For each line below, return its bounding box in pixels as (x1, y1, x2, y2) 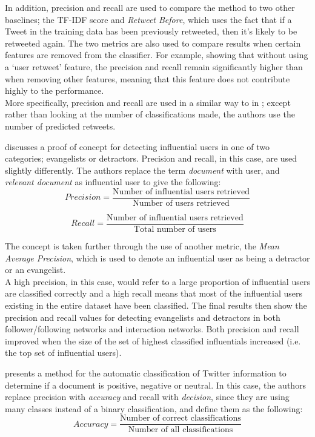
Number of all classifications (128, 425, 233, 435)
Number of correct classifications (120, 414, 241, 423)
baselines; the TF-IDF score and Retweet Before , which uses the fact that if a (5, 13, 292, 25)
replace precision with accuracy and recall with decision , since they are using (5, 390, 290, 403)
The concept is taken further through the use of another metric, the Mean (5, 240, 279, 252)
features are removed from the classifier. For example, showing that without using (5, 48, 308, 61)
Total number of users (133, 225, 216, 234)
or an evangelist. (5, 263, 66, 276)
